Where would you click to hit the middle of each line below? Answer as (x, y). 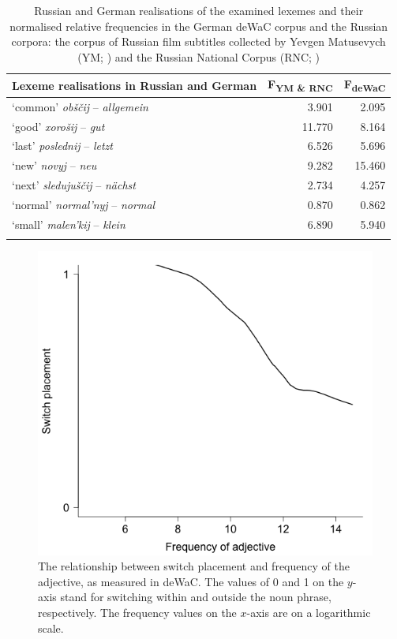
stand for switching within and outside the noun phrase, (196, 597)
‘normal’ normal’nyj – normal (84, 204)
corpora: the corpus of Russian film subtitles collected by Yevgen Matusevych (198, 41)
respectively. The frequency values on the (137, 612)
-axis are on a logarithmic (309, 612)
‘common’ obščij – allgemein (80, 106)
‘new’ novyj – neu (54, 165)
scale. (51, 628)
